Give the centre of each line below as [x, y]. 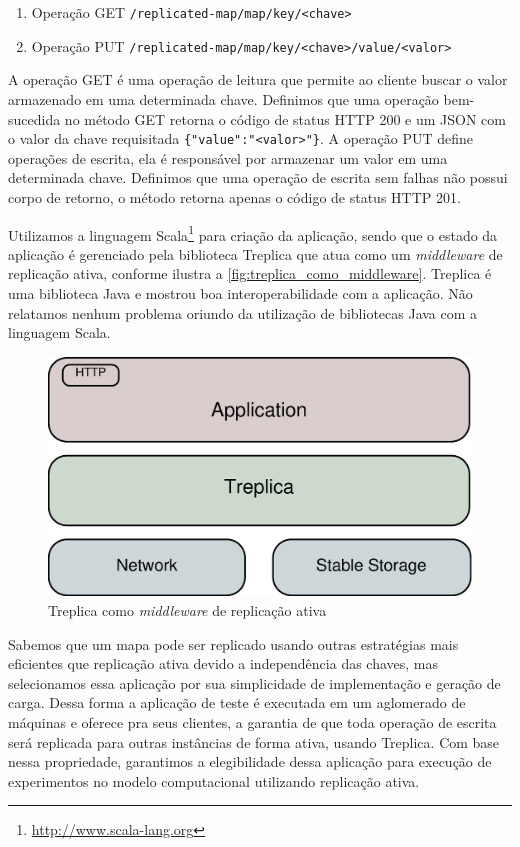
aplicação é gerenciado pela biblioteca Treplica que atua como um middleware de [255, 253]
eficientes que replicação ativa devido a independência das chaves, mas [223, 663]
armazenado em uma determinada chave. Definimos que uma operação [223, 98]
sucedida [34, 118]
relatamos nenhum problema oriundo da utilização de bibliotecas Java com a [243, 312]
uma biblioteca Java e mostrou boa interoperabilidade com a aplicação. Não [240, 292]
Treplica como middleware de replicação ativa [187, 610]
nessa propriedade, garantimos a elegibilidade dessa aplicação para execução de [250, 761]
